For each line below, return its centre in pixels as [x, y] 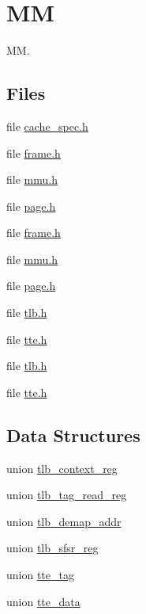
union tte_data [43, 601]
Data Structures [73, 435]
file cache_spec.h [47, 126]
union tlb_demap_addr [64, 521]
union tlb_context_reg [62, 468]
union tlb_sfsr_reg [52, 548]
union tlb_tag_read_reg [67, 495]
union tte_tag [40, 575]
